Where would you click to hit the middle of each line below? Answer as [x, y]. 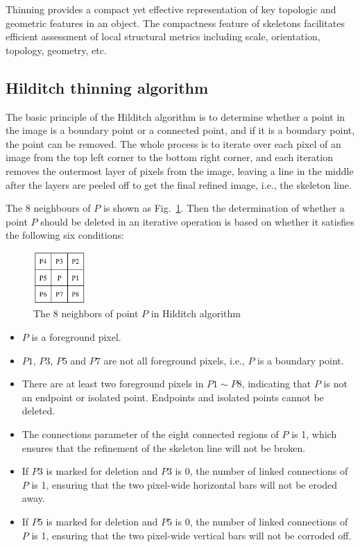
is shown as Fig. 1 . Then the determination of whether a [224, 208]
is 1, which [314, 434]
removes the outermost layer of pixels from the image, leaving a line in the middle [180, 170]
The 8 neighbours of [48, 208]
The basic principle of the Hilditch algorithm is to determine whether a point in [175, 116]
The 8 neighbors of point [86, 313]
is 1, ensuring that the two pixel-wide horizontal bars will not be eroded [185, 484]
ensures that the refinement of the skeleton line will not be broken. [164, 447]
